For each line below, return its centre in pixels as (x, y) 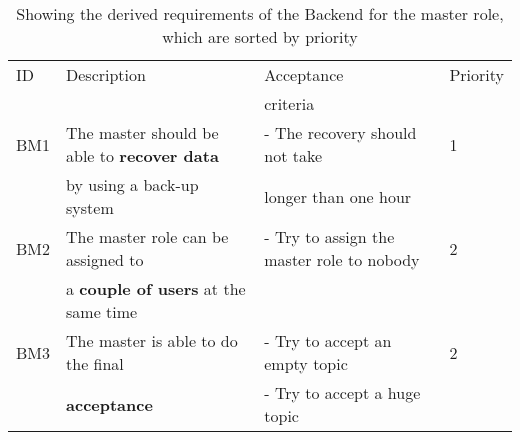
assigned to (105, 259)
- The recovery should (340, 132)
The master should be (142, 132)
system (90, 207)
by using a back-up (132, 184)
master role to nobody (342, 259)
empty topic (306, 363)
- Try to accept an (328, 340)
